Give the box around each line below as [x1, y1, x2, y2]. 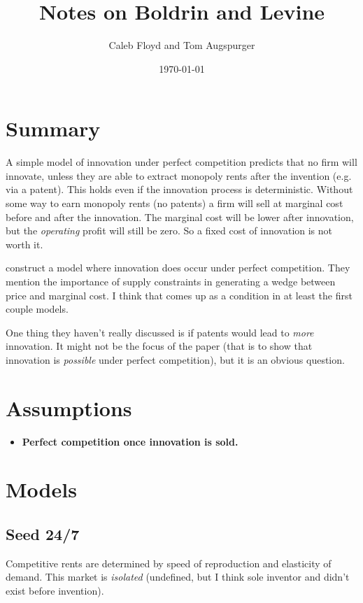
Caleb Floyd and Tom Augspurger [108, 38, 255, 52]
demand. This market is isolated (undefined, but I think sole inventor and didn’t [6, 569, 350, 584]
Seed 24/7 [6, 523, 80, 545]
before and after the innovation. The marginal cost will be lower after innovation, [6, 209, 354, 224]
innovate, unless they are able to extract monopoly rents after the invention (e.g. [6, 168, 352, 183]
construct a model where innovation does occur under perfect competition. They [6, 260, 350, 275]
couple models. [6, 301, 69, 316]
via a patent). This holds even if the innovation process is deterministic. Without [6, 182, 353, 197]
